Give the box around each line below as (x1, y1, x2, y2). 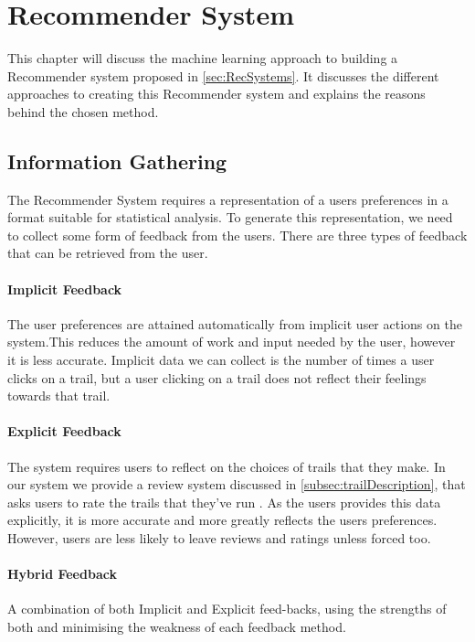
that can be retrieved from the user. (7, 243, 208, 262)
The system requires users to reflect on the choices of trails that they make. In (7, 456, 446, 476)
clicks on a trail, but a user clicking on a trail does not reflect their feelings (7, 368, 427, 387)
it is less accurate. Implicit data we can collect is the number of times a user (7, 350, 435, 369)
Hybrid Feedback (7, 564, 117, 583)
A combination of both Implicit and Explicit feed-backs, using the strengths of (7, 599, 447, 618)
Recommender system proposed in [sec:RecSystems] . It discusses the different (7, 66, 439, 85)
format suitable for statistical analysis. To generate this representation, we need (7, 208, 453, 227)
